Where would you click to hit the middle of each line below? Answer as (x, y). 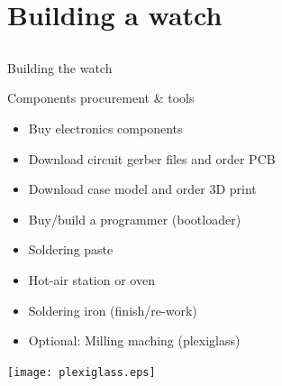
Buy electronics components (105, 128)
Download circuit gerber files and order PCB (152, 158)
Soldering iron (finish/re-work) (113, 310)
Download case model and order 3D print (142, 189)
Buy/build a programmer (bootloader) (135, 219)
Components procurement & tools (101, 98)
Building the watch (60, 67)
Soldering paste (71, 249)
